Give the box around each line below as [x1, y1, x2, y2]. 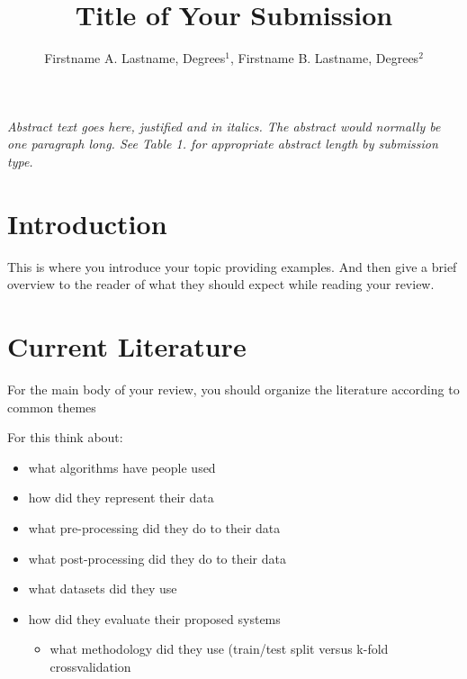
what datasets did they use [28, 579, 177, 598]
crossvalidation [49, 656, 131, 675]
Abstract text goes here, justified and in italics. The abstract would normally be [7, 116, 441, 135]
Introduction [7, 204, 167, 241]
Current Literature [7, 328, 247, 364]
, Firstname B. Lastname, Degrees [230, 49, 419, 68]
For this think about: [7, 428, 123, 447]
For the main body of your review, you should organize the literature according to [7, 379, 460, 398]
